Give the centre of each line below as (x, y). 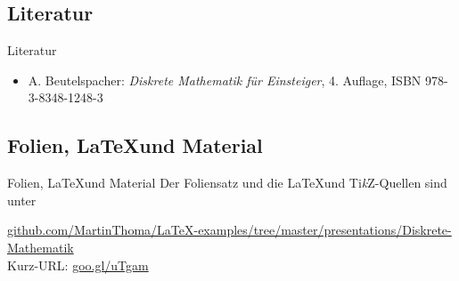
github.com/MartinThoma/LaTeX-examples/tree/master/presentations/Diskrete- (229, 230)
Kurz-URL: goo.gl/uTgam (78, 265)
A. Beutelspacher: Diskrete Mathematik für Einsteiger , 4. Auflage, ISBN (225, 80)
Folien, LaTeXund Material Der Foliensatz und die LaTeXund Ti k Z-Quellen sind (227, 183)
